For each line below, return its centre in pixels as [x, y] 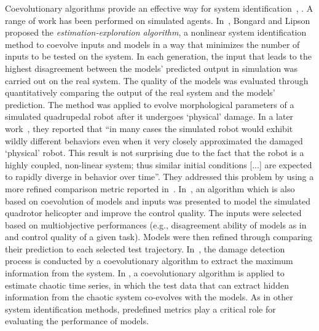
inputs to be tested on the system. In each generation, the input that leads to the [158, 56]
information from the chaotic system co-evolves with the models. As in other [149, 297]
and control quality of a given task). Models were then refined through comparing [159, 237]
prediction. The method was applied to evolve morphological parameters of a [150, 104]
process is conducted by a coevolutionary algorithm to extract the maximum [149, 261]
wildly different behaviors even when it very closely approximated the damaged [154, 140]
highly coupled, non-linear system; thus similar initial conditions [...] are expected [159, 164]
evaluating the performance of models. [77, 321]
